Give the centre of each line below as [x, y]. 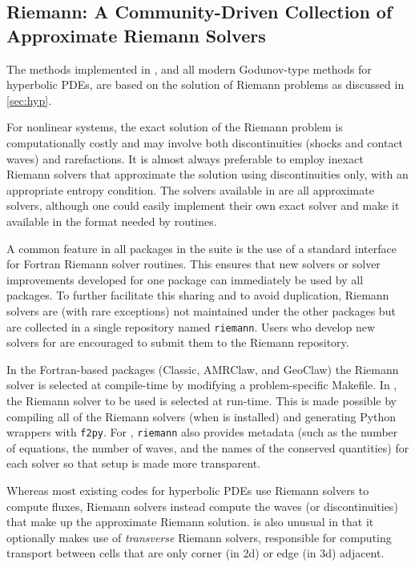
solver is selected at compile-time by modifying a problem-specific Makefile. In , [202, 385]
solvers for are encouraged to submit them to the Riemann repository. [178, 342]
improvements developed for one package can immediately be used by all [185, 279]
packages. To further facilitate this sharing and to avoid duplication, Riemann [198, 295]
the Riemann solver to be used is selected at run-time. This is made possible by [201, 400]
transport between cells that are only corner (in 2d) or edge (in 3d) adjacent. [195, 553]
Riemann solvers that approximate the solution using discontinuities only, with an [207, 174]
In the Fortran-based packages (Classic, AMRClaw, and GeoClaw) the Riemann [203, 369]
